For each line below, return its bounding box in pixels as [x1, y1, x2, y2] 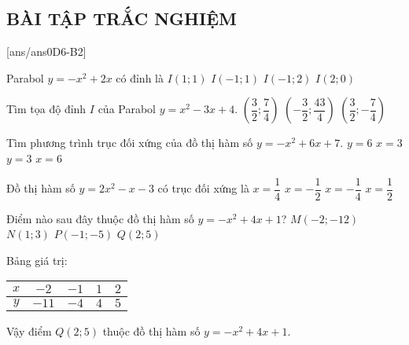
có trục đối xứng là [157, 180, 249, 196]
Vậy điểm [6, 323, 52, 339]
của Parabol [98, 101, 156, 117]
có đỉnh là [116, 69, 164, 86]
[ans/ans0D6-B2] [6, 43, 87, 60]
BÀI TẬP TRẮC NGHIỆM [6, 6, 237, 31]
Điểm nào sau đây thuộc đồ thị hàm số [6, 210, 194, 226]
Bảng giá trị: [6, 251, 68, 268]
